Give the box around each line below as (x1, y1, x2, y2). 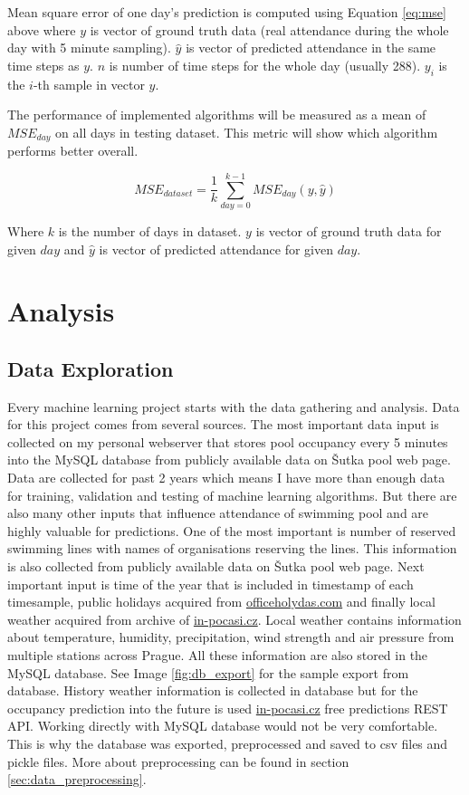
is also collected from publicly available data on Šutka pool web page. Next (7, 557, 425, 576)
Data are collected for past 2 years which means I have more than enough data (7, 468, 445, 487)
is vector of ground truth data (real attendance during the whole (90, 20, 449, 39)
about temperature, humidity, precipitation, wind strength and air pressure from (7, 627, 455, 647)
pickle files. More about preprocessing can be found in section (7, 752, 349, 771)
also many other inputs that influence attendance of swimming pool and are (7, 503, 429, 522)
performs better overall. (7, 141, 139, 160)
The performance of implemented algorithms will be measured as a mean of (7, 105, 426, 124)
